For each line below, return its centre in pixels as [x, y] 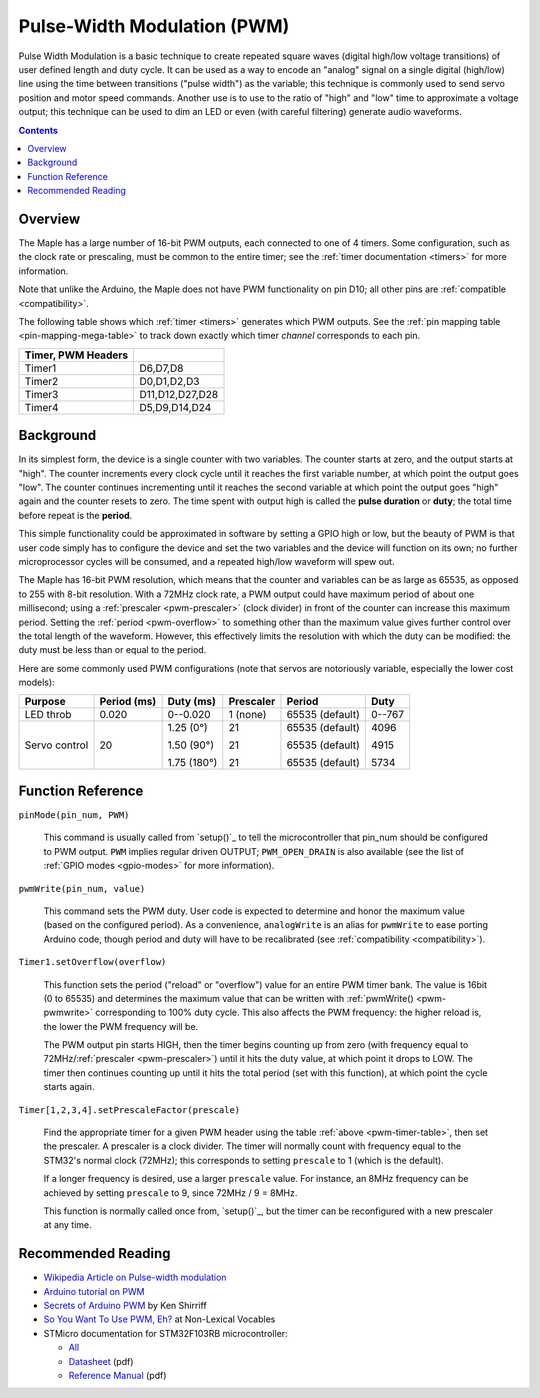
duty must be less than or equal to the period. [112, 650]
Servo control [56, 745]
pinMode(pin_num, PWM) [74, 814]
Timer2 [41, 381]
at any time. [67, 1225]
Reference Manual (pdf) [117, 1375]
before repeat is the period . [75, 515]
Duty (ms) [192, 702]
